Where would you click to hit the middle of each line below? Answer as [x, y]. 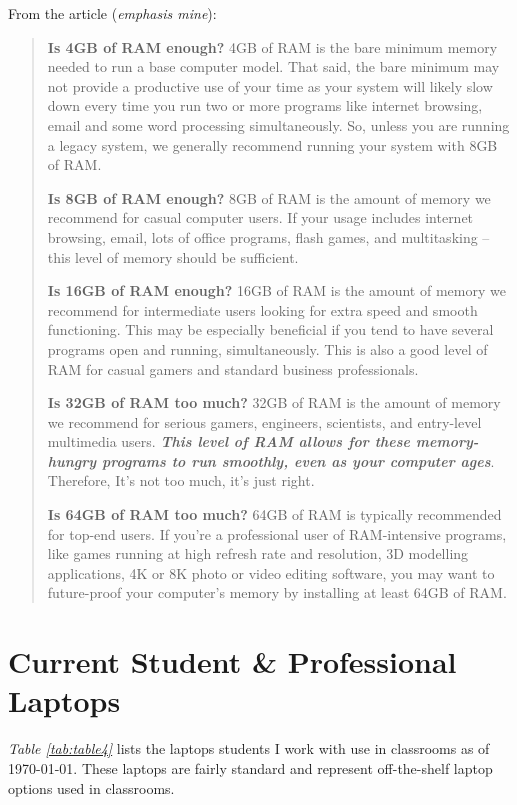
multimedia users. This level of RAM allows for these [229, 441]
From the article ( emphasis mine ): [112, 13]
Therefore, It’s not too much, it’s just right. [181, 480]
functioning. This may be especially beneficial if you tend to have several [270, 329]
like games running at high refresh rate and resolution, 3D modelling [258, 553]
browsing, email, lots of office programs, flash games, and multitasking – [268, 236]
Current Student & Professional [232, 661]
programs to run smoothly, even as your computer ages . [298, 460]
